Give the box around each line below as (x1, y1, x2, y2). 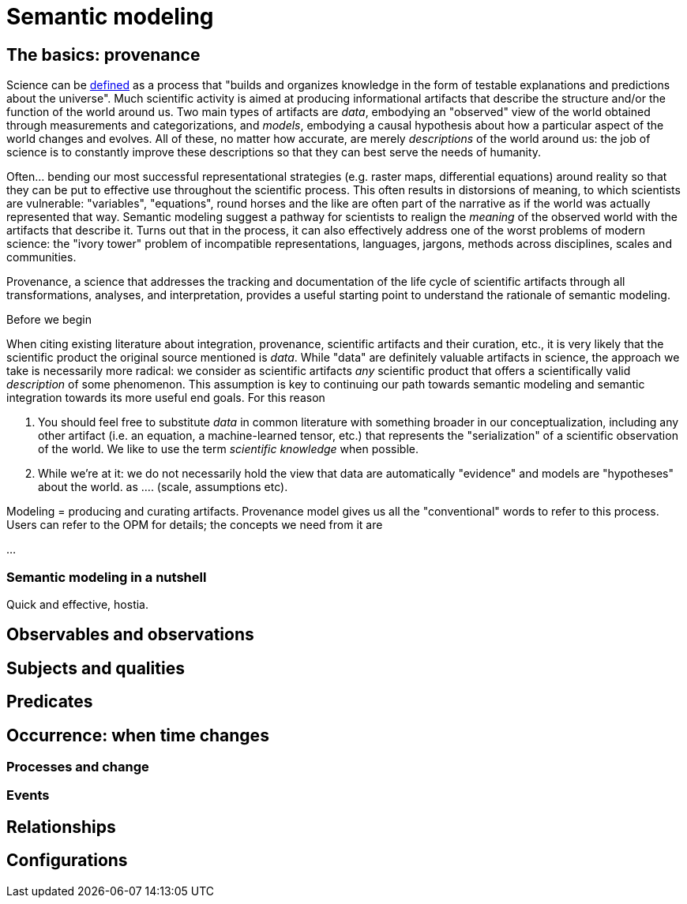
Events (6, 787, 50, 804)
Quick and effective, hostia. (6, 597, 148, 611)
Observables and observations (6, 625, 254, 645)
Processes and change (6, 759, 149, 775)
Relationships (6, 816, 116, 837)
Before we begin (6, 313, 92, 327)
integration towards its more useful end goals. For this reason (6, 391, 325, 405)
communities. (6, 250, 77, 264)
